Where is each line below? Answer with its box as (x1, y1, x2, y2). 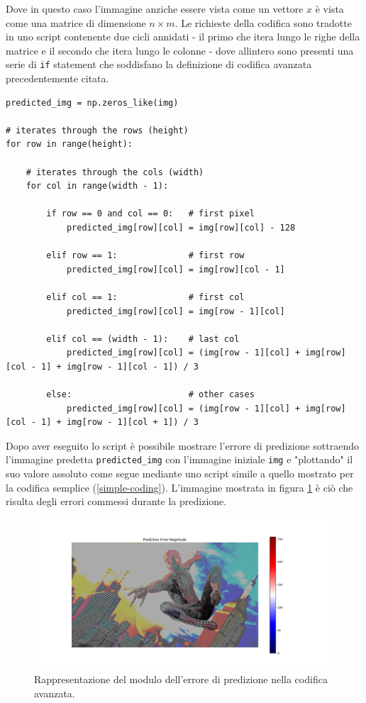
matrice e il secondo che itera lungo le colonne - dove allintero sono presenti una (6, 43, 354, 57)
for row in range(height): (6, 139, 133, 150)
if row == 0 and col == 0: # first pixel (46, 209, 255, 219)
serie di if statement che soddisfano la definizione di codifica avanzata (6, 57, 312, 72)
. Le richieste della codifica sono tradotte (174, 15, 352, 30)
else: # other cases (46, 389, 255, 400)
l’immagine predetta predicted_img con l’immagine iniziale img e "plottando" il (6, 452, 353, 467)
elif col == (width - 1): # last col (46, 333, 240, 344)
